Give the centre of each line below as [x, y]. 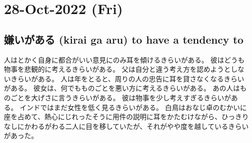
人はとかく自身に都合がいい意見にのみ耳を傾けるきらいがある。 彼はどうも [124, 59]
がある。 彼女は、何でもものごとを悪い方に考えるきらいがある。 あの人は [122, 88]
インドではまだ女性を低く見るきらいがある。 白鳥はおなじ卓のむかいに [133, 107]
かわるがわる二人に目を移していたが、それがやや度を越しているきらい [136, 126]
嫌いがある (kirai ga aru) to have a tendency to [124, 39]
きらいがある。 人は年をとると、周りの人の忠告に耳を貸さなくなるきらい [127, 78]
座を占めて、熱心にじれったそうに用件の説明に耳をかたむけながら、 [113, 117]
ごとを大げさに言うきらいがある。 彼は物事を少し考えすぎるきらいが [121, 97]
